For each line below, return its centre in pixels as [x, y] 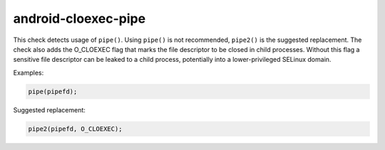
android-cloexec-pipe [79, 18]
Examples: [29, 73]
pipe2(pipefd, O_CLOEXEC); [75, 129]
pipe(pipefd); [53, 91]
